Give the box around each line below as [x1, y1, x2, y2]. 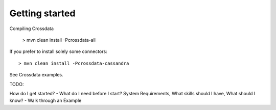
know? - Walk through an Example [9, 97, 82, 104]
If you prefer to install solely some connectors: [9, 48, 107, 54]
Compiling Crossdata [9, 25, 54, 32]
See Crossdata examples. [9, 72, 63, 78]
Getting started [9, 8, 76, 19]
